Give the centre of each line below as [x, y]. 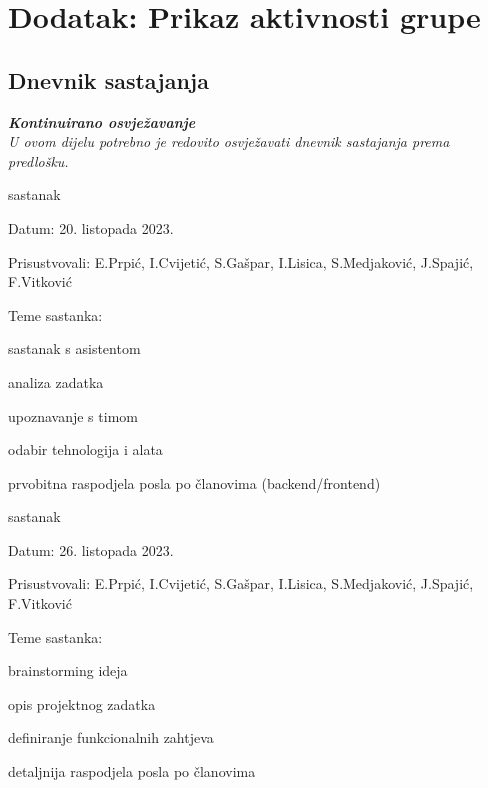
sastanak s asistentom [74, 348]
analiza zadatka [56, 381]
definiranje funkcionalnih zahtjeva [111, 737]
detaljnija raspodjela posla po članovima [132, 771]
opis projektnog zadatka [82, 703]
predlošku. [38, 160]
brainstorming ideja [68, 670]
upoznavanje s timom [73, 415]
